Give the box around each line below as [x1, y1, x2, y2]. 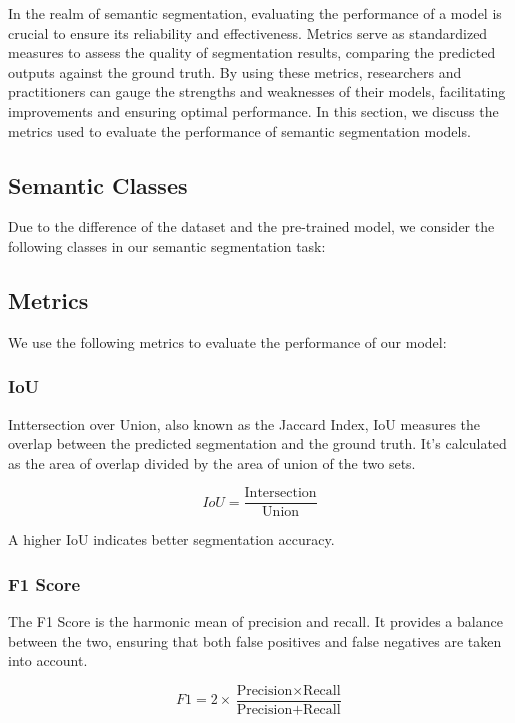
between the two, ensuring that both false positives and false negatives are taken [8, 630, 502, 651]
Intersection [244, 486, 317, 501]
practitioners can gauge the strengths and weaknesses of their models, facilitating [8, 81, 506, 102]
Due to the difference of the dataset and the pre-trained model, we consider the [8, 216, 495, 237]
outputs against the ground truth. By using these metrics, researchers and [8, 61, 462, 82]
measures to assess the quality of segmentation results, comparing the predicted [8, 42, 496, 63]
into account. [8, 650, 88, 671]
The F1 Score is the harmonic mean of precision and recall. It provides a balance [8, 611, 503, 632]
